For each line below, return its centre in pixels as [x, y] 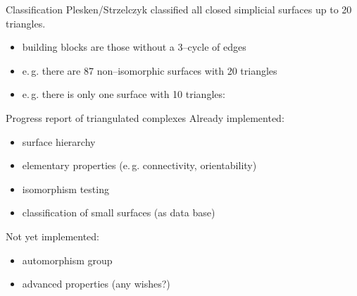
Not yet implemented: [52, 236]
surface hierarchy [59, 141]
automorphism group [67, 260]
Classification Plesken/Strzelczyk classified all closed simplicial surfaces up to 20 [179, 9]
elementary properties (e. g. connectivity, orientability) [139, 165]
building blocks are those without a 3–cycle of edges [134, 47]
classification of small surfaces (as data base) [119, 212]
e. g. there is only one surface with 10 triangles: [124, 94]
